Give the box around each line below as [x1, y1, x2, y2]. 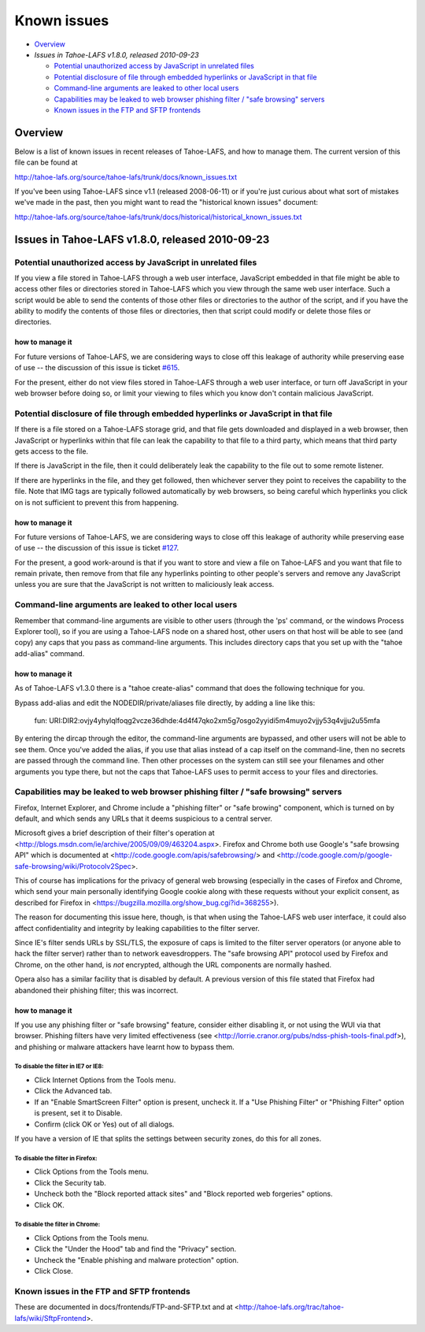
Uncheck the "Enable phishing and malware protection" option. [34, 1255, 239, 1264]
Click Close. [34, 1267, 74, 1276]
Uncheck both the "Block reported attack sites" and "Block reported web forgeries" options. [34, 1189, 334, 1199]
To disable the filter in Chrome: [14, 1221, 101, 1229]
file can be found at [14, 158, 78, 167]
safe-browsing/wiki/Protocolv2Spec [14, 861, 131, 870]
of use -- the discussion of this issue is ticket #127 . [14, 544, 179, 553]
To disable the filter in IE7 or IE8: [14, 1063, 104, 1070]
